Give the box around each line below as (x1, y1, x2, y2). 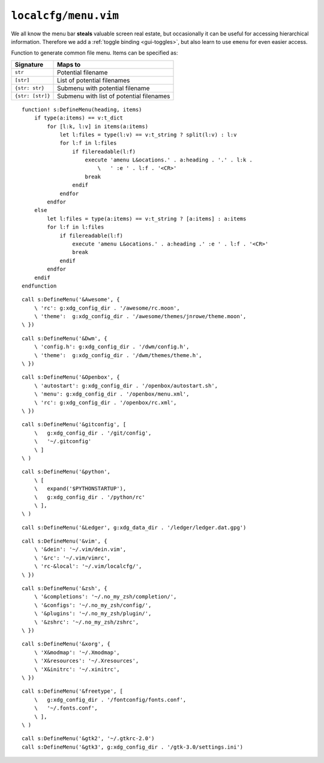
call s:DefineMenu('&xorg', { (22, 641, 111, 648)
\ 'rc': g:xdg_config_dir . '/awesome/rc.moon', (34, 304, 180, 312)
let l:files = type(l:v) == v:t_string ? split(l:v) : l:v (59, 131, 237, 138)
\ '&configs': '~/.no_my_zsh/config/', (34, 602, 152, 609)
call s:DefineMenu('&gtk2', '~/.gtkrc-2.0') (22, 735, 155, 742)
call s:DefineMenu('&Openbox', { (22, 374, 120, 381)
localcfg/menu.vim (11, 9, 119, 22)
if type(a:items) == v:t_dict (34, 115, 123, 121)
